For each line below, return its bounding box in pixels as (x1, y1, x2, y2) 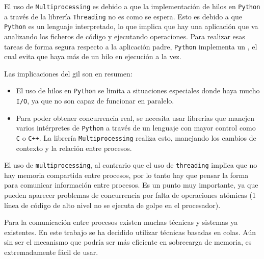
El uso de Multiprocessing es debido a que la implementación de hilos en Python (4, 1, 260, 11)
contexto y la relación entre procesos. (16, 142, 132, 153)
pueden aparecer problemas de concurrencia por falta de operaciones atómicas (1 (4, 190, 256, 200)
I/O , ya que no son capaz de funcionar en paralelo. (16, 95, 174, 106)
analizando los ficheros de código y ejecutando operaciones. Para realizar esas (4, 31, 245, 41)
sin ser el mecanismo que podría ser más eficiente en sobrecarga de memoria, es (4, 237, 252, 247)
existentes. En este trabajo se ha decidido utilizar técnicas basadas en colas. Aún (4, 226, 256, 237)
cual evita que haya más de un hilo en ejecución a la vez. (4, 51, 181, 62)
